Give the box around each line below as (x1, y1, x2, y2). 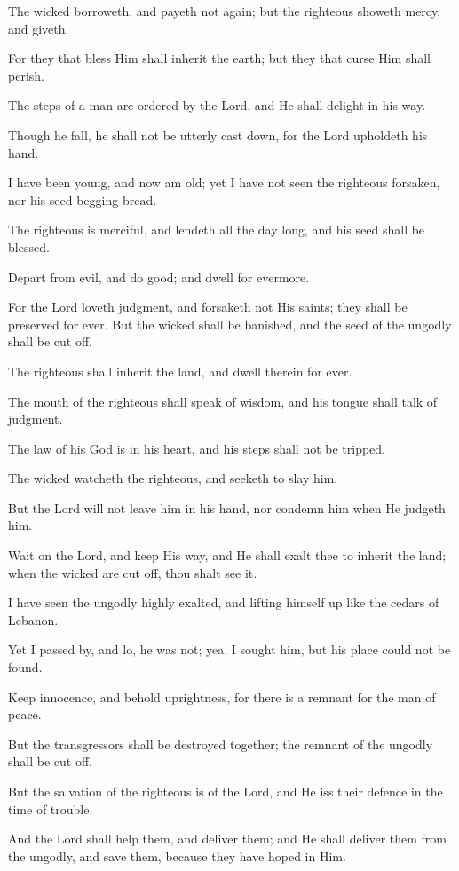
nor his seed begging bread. (8, 190, 157, 209)
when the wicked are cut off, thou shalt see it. (8, 563, 257, 582)
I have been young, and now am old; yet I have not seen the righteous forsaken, (8, 173, 440, 192)
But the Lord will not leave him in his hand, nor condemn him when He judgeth (8, 498, 446, 517)
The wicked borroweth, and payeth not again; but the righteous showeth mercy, (8, 2, 441, 20)
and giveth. (8, 19, 69, 37)
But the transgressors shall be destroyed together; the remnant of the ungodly (8, 734, 433, 753)
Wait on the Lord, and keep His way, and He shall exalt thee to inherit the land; (8, 546, 447, 565)
